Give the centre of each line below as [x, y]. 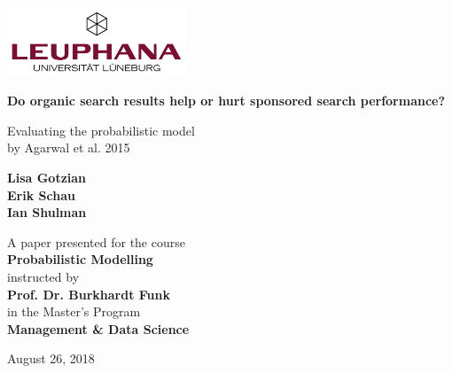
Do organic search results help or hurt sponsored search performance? [226, 101]
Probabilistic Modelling [80, 259]
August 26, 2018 [51, 358]
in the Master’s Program [74, 311]
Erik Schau [41, 194]
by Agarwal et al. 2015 [69, 148]
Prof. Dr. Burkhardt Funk [89, 294]
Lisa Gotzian [47, 177]
